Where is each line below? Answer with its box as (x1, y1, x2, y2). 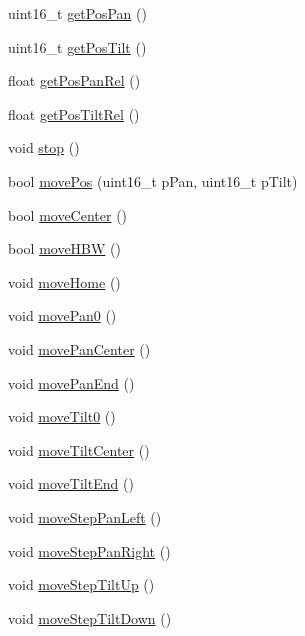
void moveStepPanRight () (8, 540, 171, 561)
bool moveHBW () (8, 238, 121, 259)
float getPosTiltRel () (8, 103, 140, 124)
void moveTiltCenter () (8, 439, 150, 460)
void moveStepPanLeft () (8, 506, 162, 527)
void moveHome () (8, 271, 121, 292)
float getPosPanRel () (8, 70, 141, 91)
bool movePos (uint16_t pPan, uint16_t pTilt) (8, 170, 298, 191)
